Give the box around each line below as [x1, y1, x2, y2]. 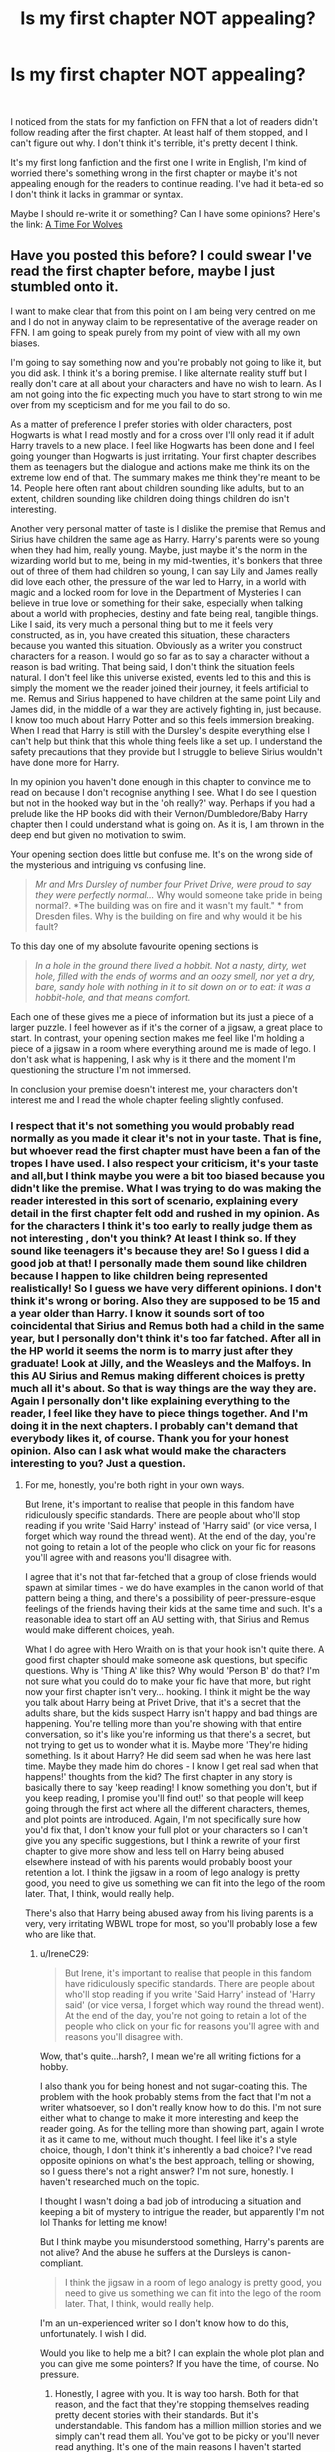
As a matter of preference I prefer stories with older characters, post [10, 418, 293, 430]
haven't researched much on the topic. [39, 2176, 200, 2188]
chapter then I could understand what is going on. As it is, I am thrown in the [10, 818, 325, 830]
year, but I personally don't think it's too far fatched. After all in [10, 1331, 322, 1345]
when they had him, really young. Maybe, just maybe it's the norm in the [10, 543, 308, 556]
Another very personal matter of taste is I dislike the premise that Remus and [10, 522, 326, 534]
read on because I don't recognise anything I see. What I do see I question [10, 786, 317, 798]
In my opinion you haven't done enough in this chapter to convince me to [10, 775, 312, 787]
